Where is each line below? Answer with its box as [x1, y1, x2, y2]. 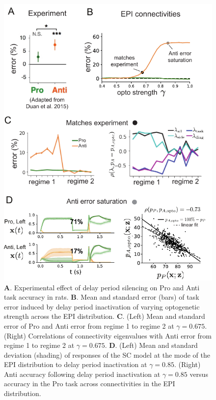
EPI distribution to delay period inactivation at [4, 359, 147, 369]
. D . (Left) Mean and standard [105, 340, 198, 350]
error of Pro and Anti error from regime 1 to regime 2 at [4, 320, 174, 331]
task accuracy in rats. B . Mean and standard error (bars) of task [4, 292, 199, 302]
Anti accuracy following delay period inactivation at [4, 369, 161, 379]
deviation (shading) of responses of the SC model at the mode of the [4, 349, 210, 360]
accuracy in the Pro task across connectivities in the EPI [4, 378, 175, 389]
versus [189, 369, 208, 379]
